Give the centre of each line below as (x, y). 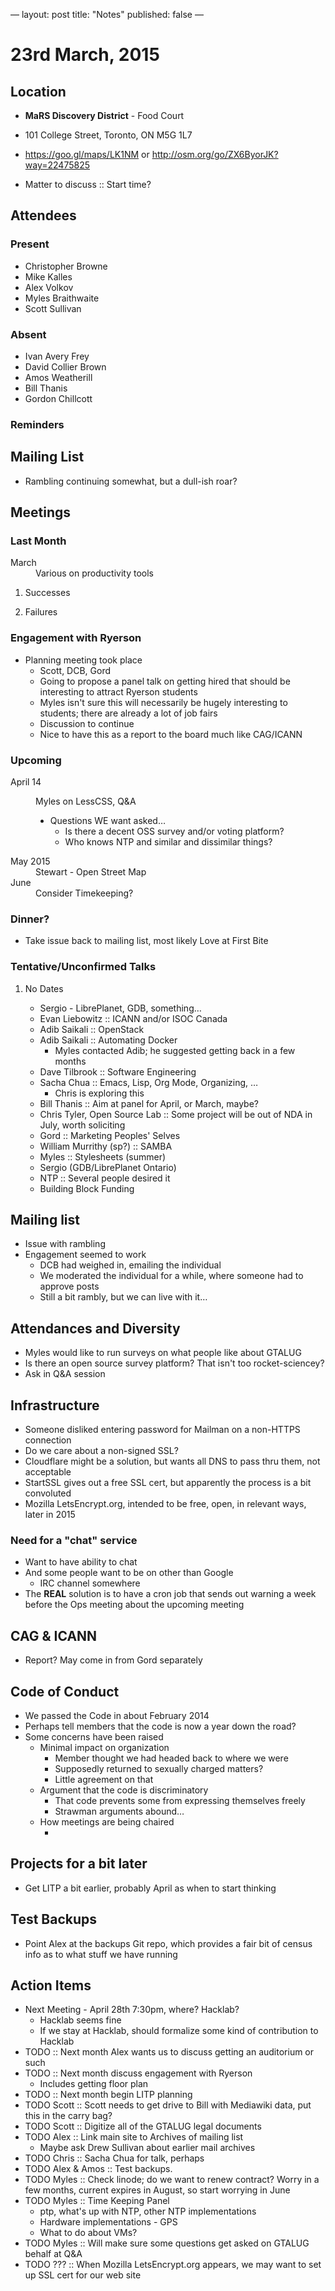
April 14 (26, 782)
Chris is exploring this (99, 1093)
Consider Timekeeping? (84, 893)
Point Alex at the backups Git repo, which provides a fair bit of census (168, 1943)
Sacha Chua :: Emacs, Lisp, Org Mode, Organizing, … (149, 1082)
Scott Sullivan (53, 308)
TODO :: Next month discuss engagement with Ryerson (138, 2073)
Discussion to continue (87, 723)
